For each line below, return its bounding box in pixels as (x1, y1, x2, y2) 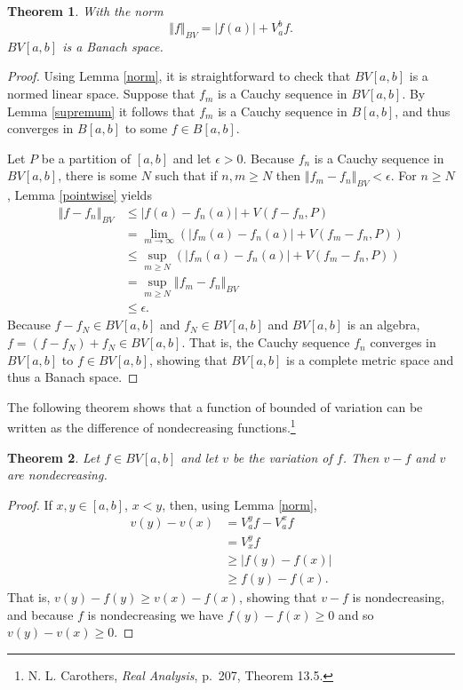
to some (124, 119, 168, 138)
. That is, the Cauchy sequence (181, 333, 350, 352)
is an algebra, (347, 315, 420, 334)
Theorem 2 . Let (7, 448, 100, 466)
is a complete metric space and (286, 350, 454, 369)
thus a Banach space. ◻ (7, 368, 139, 386)
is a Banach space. (62, 36, 164, 55)
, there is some (58, 166, 137, 185)
